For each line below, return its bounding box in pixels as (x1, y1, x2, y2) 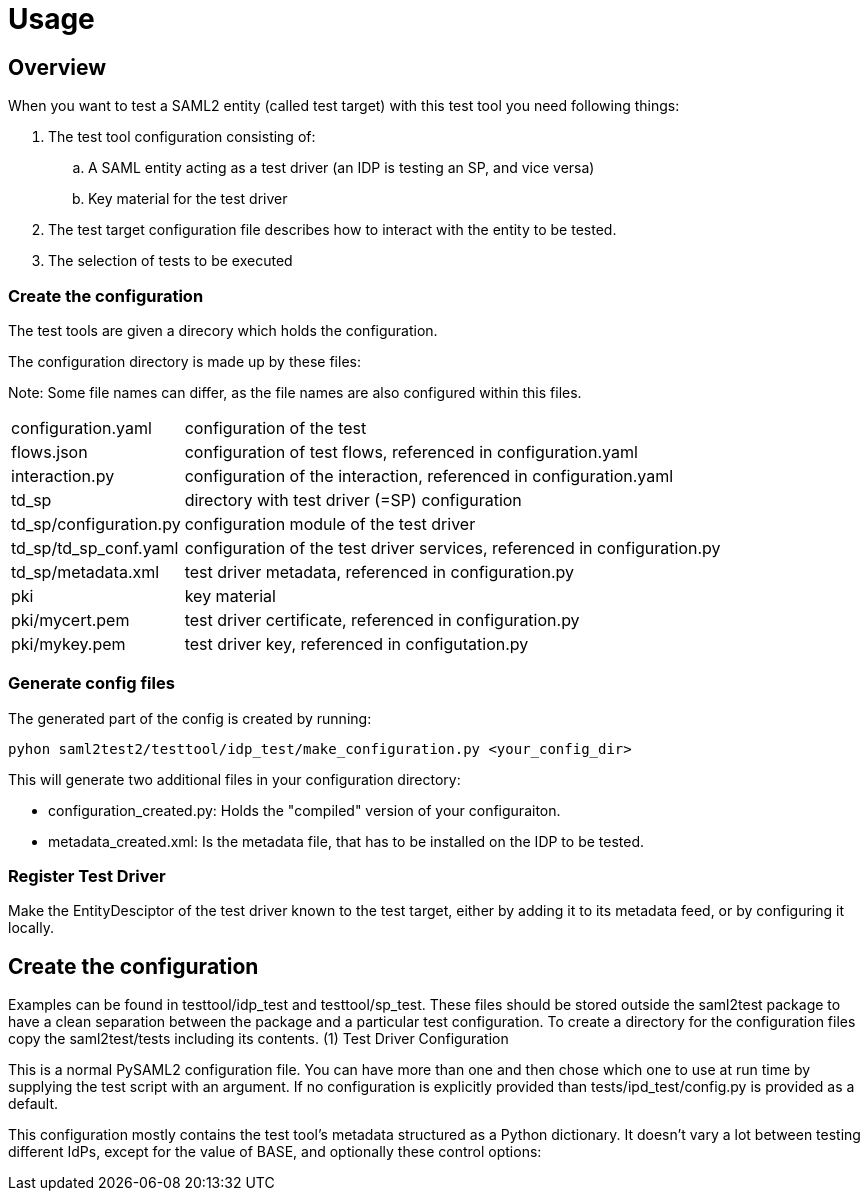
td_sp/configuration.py (11, 513, 181, 534)
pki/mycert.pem (11, 609, 130, 630)
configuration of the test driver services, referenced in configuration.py (184, 537, 721, 558)
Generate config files (8, 673, 175, 694)
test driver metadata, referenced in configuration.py (184, 561, 574, 582)
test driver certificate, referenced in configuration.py (184, 609, 580, 630)
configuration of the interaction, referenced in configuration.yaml (184, 465, 674, 486)
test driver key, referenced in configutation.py (184, 633, 529, 654)
